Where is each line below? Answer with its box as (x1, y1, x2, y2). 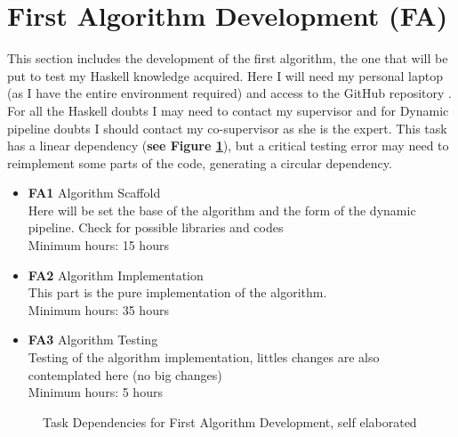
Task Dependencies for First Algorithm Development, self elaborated (43, 412, 417, 431)
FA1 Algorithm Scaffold (28, 183, 161, 202)
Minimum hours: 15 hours (28, 236, 169, 255)
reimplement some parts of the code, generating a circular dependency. (7, 153, 392, 172)
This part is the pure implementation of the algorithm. (28, 283, 327, 302)
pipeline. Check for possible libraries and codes (28, 218, 284, 237)
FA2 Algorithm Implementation (28, 265, 204, 284)
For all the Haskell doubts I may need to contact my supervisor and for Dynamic (7, 101, 449, 119)
